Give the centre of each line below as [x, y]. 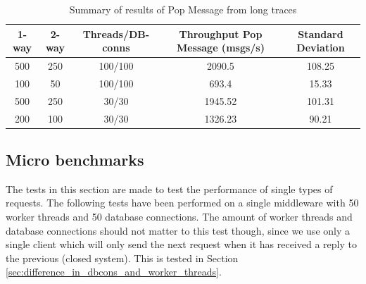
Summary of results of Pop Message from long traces [183, 9]
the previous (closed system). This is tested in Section [122, 258]
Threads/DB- [116, 33]
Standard [321, 33]
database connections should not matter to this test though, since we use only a [178, 230]
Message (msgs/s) [220, 48]
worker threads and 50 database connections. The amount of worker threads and [179, 217]
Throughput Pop [221, 33]
